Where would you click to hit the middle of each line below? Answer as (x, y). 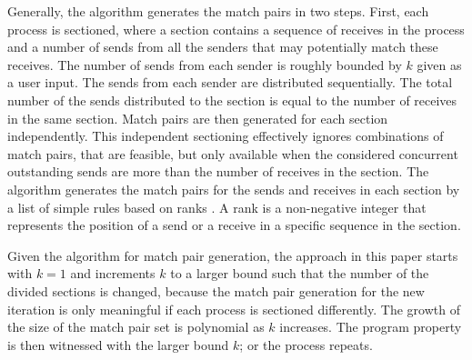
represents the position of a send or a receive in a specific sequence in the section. (234, 225)
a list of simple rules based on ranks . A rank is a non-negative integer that (217, 207)
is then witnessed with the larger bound (118, 344)
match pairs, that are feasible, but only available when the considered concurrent (233, 153)
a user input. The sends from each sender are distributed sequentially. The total (230, 82)
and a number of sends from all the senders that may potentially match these (223, 47)
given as (439, 64)
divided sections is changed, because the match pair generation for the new (216, 290)
